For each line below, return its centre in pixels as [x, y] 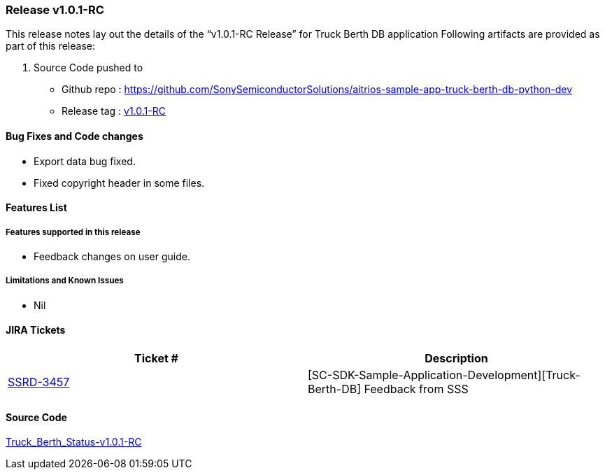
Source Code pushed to [88, 68]
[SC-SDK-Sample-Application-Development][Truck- [444, 375]
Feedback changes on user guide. [112, 256]
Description [456, 358]
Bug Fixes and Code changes [74, 136]
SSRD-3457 [39, 382]
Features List [36, 208]
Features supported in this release [73, 232]
